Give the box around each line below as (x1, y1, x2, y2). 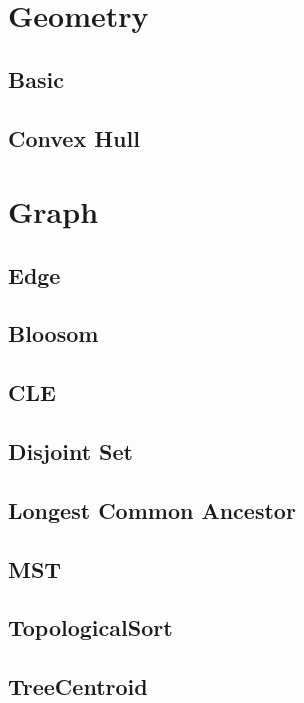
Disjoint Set (8, 436, 133, 467)
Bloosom (8, 318, 99, 349)
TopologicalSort (8, 612, 173, 643)
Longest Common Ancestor (8, 494, 296, 525)
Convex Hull (8, 122, 140, 153)
